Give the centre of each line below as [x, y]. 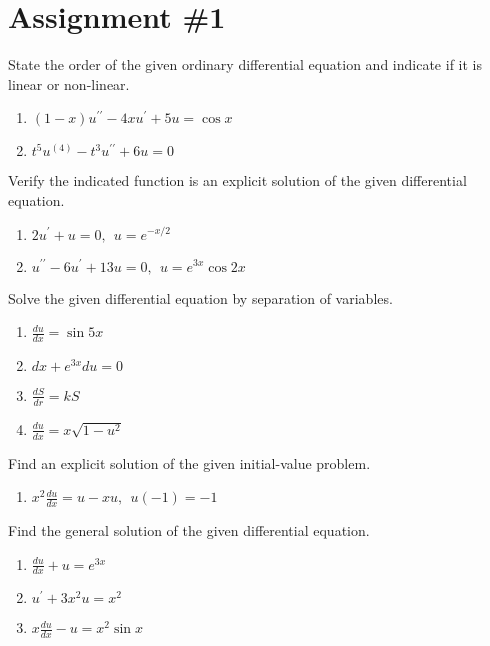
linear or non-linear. [69, 83]
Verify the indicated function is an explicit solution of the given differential [237, 180]
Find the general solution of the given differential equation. [189, 530]
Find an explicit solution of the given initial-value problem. [189, 462]
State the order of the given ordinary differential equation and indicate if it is [245, 64]
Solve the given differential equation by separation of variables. [200, 297]
